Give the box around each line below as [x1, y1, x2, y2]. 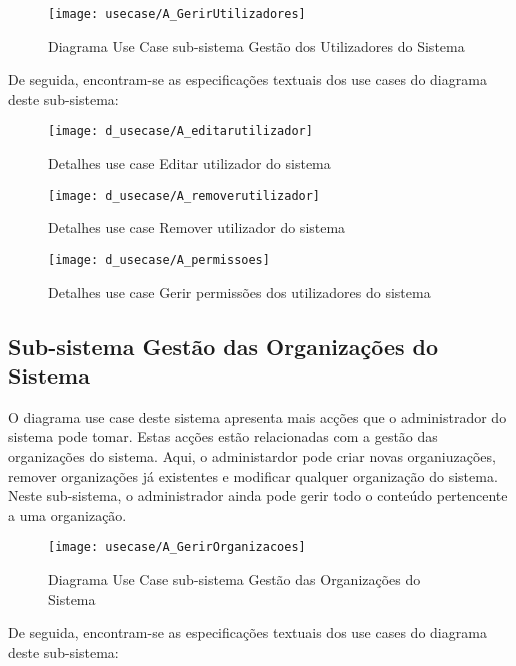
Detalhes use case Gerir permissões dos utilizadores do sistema [48, 281, 431, 302]
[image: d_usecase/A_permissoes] [48, 252, 270, 267]
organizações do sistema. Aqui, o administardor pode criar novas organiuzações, [8, 445, 496, 466]
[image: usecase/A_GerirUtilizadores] [48, 7, 306, 21]
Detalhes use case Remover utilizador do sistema [48, 217, 346, 238]
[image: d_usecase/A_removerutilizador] [48, 188, 321, 203]
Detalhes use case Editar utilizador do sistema [48, 153, 331, 174]
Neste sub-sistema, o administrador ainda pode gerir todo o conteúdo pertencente [8, 485, 508, 506]
